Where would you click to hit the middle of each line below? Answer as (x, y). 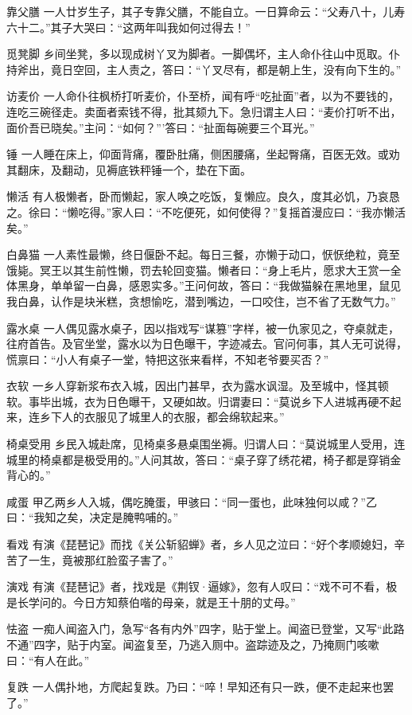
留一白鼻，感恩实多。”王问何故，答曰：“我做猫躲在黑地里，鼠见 (237, 285)
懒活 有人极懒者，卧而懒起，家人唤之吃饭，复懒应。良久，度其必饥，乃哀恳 (203, 196)
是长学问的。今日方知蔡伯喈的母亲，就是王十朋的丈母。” (151, 602)
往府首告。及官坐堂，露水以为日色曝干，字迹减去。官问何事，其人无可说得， (207, 344)
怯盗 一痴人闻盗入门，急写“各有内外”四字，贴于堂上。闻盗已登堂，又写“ (194, 629)
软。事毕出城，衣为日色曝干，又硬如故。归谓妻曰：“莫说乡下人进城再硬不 (198, 401)
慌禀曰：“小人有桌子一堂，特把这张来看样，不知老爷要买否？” (168, 359)
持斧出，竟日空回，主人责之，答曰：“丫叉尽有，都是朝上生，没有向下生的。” (204, 69)
